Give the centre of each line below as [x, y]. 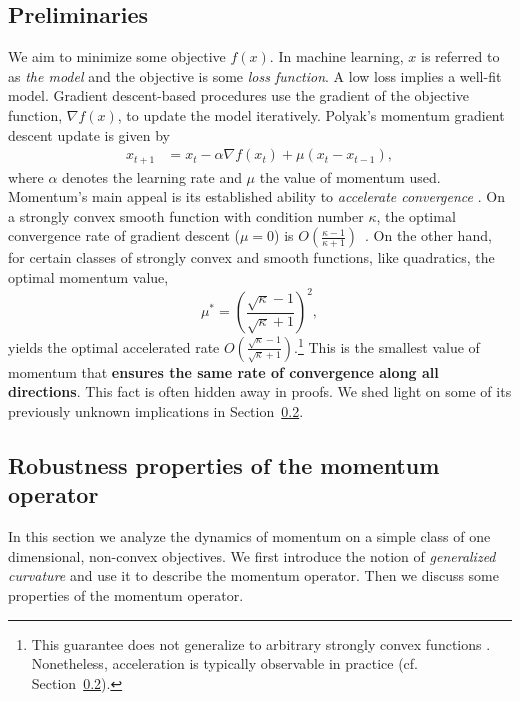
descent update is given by [89, 134]
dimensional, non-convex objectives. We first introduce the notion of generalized [252, 555]
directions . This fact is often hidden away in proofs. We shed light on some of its [260, 391]
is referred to [460, 56]
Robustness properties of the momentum [224, 464]
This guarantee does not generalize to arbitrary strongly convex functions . [261, 643]
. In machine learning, [336, 56]
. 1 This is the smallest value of [387, 345]
